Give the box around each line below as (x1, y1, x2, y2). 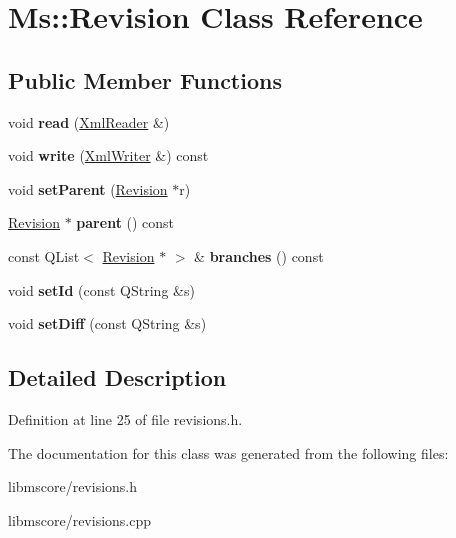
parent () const (76, 212, 175, 233)
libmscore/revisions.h (8, 476, 138, 497)
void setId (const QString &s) (8, 279, 195, 300)
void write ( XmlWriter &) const (8, 145, 209, 166)
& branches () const (194, 245, 324, 266)
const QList (8, 245, 80, 266)
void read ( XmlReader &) (8, 111, 170, 132)
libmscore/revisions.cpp (8, 509, 152, 530)
